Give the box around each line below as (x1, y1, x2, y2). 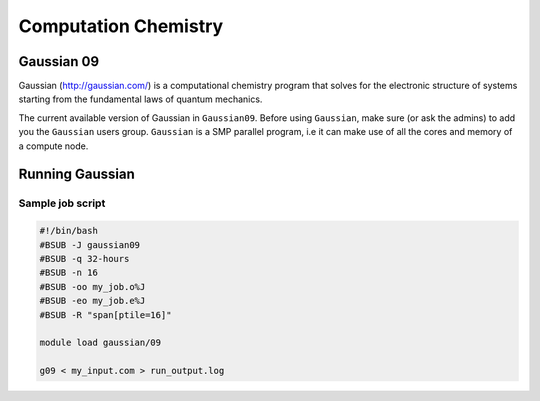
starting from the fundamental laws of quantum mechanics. (18, 93, 263, 105)
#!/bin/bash (39, 225, 99, 237)
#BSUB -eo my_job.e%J (39, 295, 146, 307)
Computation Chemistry (18, 15, 224, 37)
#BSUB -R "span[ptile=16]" (39, 309, 172, 320)
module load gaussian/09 (39, 337, 162, 349)
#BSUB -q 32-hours (39, 253, 130, 264)
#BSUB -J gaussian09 (39, 239, 140, 250)
